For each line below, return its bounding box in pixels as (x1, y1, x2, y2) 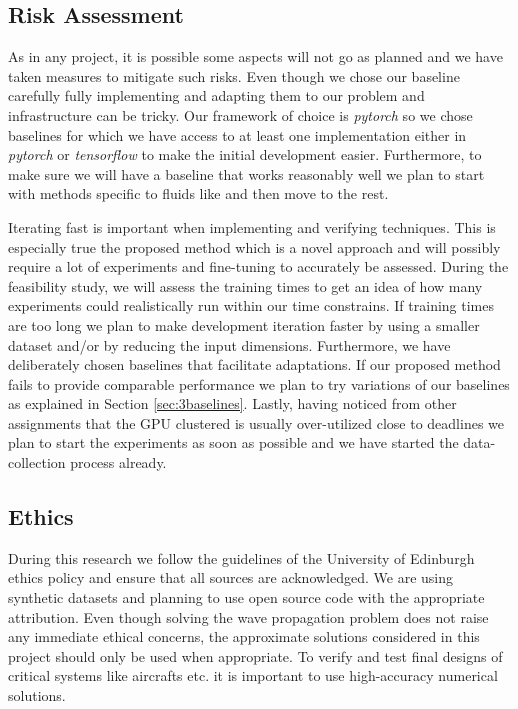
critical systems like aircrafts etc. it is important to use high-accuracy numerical (8, 665, 498, 686)
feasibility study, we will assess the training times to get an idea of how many (8, 275, 483, 296)
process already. (70, 452, 167, 473)
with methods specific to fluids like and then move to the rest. (8, 183, 389, 204)
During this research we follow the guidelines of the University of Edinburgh (8, 547, 475, 568)
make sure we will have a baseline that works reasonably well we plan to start (8, 163, 485, 184)
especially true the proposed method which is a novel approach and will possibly (8, 236, 501, 257)
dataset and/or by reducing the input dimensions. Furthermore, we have (8, 334, 451, 355)
